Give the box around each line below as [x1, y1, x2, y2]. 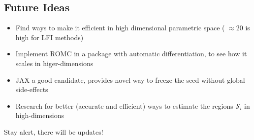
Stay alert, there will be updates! [4, 126, 103, 137]
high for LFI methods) [15, 32, 84, 42]
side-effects [15, 84, 48, 94]
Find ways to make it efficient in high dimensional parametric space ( [15, 23, 225, 33]
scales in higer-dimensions [15, 58, 94, 68]
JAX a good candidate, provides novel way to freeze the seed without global [15, 74, 245, 85]
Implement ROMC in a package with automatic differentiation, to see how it [15, 48, 247, 59]
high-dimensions [15, 110, 64, 120]
